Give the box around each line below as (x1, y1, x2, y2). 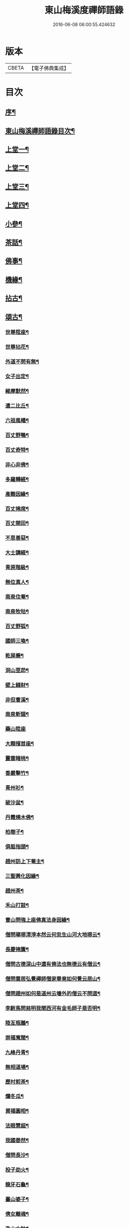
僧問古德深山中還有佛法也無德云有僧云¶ (5, 960, 101, 967)
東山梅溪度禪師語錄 (44, 5, 123, 16)
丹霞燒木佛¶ (5, 814, 34, 821)
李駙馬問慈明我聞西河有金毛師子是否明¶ (5, 1005, 101, 1012)
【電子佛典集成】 (28, 65, 69, 72)
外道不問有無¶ (5, 358, 39, 365)
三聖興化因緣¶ (5, 872, 39, 879)
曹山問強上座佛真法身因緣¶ (5, 916, 70, 923)
